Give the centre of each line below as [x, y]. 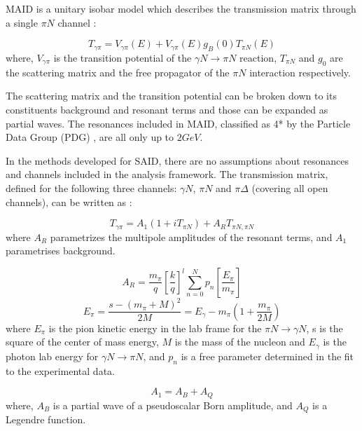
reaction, [258, 57]
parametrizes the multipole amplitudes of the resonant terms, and [191, 237]
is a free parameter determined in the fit [267, 356]
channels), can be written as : [69, 201]
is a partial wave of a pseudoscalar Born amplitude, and [173, 405]
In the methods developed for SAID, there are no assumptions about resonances [177, 160]
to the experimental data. [60, 370]
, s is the [325, 328]
